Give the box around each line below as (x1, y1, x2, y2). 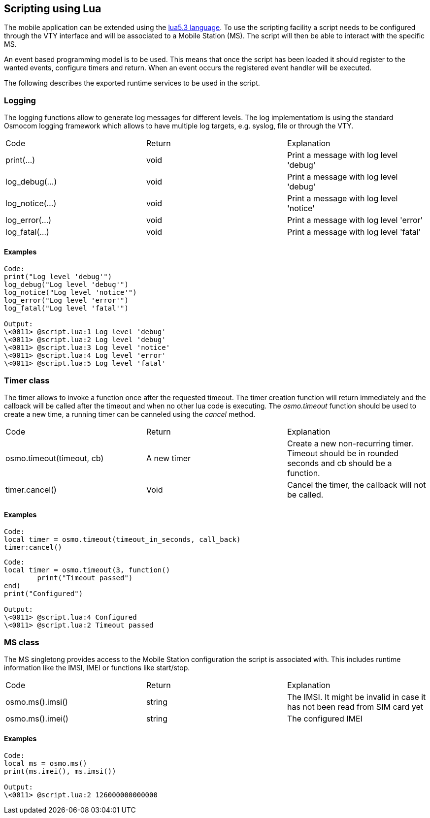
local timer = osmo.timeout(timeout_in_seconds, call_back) (4, 535, 241, 544)
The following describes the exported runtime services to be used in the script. (4, 79, 260, 88)
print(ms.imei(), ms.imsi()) (4, 767, 116, 776)
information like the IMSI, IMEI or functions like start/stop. (4, 663, 190, 672)
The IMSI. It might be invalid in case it (287, 692, 426, 702)
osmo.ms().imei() (5, 714, 68, 724)
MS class (4, 637, 39, 647)
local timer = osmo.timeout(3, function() (4, 566, 170, 574)
